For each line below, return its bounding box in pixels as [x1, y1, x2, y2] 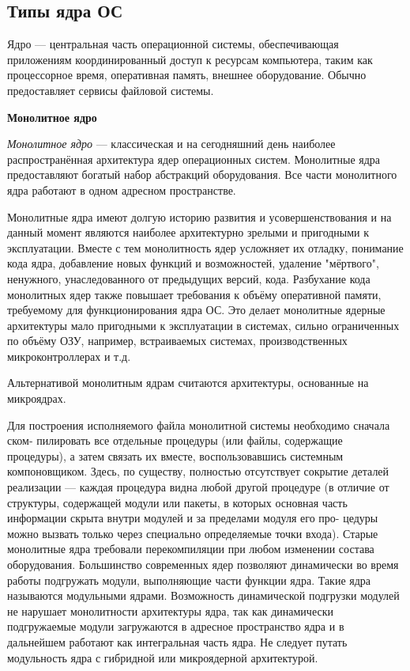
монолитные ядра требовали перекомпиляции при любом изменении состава [7, 540, 374, 557]
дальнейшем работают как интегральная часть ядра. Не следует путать [7, 633, 348, 650]
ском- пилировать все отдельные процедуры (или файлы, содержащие [7, 432, 343, 449]
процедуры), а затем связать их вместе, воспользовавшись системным [7, 447, 344, 464]
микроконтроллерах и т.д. [7, 347, 131, 364]
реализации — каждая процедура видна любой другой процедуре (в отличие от [7, 479, 389, 495]
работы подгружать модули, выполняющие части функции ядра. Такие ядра [7, 571, 371, 588]
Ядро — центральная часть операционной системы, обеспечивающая [7, 36, 339, 52]
